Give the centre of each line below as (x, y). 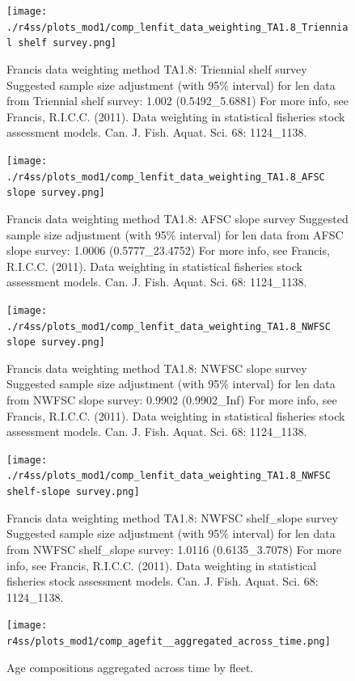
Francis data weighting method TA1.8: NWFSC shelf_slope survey (172, 517)
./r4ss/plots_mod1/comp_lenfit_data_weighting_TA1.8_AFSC (166, 177)
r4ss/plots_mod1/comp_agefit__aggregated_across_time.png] (169, 641)
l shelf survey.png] (62, 43)
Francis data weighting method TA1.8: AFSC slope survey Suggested (177, 218)
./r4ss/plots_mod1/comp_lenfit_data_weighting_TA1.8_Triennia (177, 27)
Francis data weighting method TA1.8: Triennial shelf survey (157, 68)
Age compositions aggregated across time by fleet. (130, 667)
